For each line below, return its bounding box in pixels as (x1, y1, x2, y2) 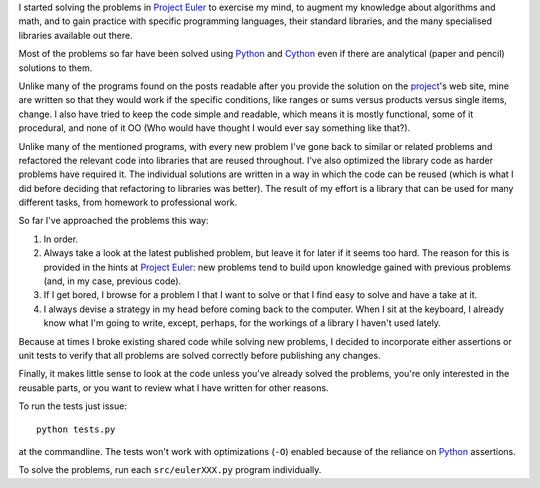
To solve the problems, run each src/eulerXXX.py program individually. (18, 464, 322, 476)
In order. (43, 233, 79, 245)
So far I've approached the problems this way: (18, 215, 209, 227)
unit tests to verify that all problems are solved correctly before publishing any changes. (18, 349, 381, 361)
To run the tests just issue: (18, 400, 127, 412)
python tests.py (36, 423, 116, 435)
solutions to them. (18, 61, 93, 74)
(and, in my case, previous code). (43, 275, 182, 287)
